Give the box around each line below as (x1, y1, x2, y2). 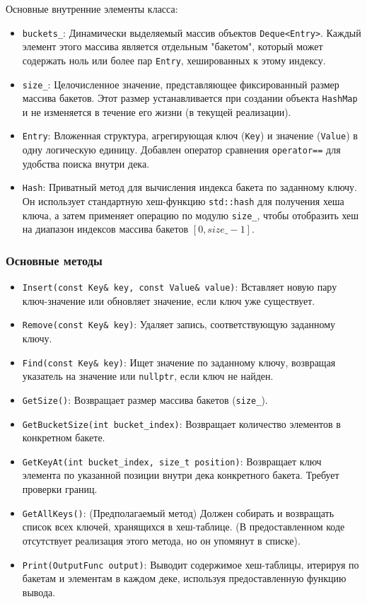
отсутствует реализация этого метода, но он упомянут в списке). (22, 533, 301, 547)
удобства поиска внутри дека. (22, 156, 150, 170)
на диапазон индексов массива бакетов (22, 221, 189, 236)
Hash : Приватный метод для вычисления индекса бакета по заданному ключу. (22, 180, 358, 194)
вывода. (22, 584, 56, 599)
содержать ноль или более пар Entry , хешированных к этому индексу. (22, 52, 326, 67)
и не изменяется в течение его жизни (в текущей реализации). (22, 104, 291, 119)
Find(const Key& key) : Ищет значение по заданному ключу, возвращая (22, 354, 336, 369)
